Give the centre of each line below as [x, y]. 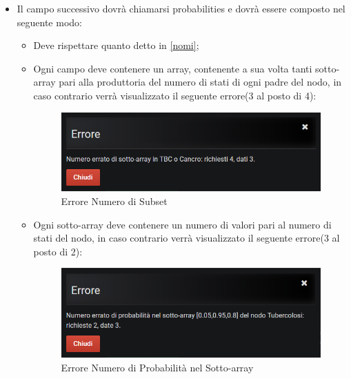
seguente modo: [49, 22]
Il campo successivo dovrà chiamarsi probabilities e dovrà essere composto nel [181, 8]
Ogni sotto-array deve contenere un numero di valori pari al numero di [182, 224]
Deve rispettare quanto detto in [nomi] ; [116, 45]
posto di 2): [58, 251]
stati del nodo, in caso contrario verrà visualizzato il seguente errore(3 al [187, 238]
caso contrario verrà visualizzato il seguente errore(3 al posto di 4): [175, 95]
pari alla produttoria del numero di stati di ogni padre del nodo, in [200, 82]
